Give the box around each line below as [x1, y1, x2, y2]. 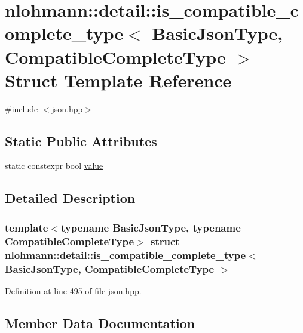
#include [5, 102, 38, 115]
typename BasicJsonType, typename [60, 220, 241, 235]
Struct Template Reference [5, 67, 232, 92]
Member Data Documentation [5, 313, 195, 332]
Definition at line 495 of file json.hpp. [5, 284, 142, 297]
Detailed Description [5, 189, 136, 207]
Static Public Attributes [5, 131, 157, 150]
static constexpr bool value [5, 159, 103, 172]
